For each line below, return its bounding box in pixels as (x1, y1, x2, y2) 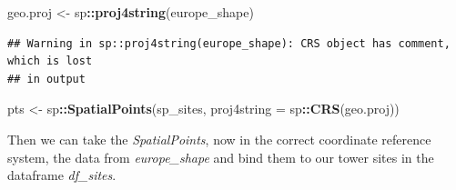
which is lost (7, 55, 93, 68)
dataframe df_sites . (7, 165, 117, 185)
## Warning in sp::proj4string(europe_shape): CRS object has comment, (7, 36, 451, 50)
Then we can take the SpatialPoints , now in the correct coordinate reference (7, 129, 431, 148)
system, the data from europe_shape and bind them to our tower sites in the (7, 147, 434, 166)
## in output (7, 72, 86, 85)
